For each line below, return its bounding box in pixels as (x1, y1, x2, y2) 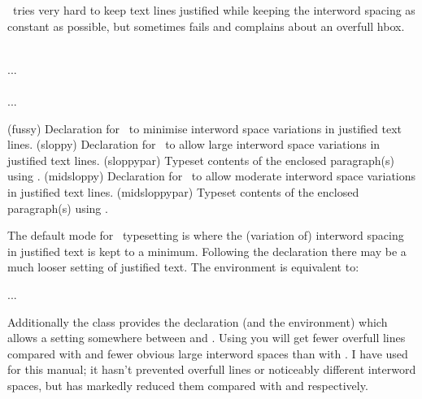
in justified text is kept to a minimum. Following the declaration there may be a (7, 242, 407, 259)
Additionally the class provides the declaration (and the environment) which (7, 313, 388, 330)
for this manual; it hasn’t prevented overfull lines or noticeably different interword (7, 361, 416, 378)
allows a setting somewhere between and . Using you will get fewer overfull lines (7, 329, 406, 346)
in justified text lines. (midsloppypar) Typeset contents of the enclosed (7, 183, 359, 200)
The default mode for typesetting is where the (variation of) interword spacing (7, 227, 404, 244)
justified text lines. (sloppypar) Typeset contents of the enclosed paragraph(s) (7, 151, 394, 168)
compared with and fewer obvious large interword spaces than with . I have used (7, 345, 408, 362)
